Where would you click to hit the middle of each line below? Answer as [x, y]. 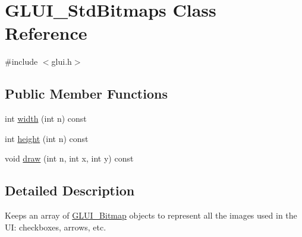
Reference [46, 33]
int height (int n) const [47, 138]
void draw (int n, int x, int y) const [69, 158]
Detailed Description [70, 190]
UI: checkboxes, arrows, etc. [56, 227]
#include [21, 61]
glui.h [62, 61]
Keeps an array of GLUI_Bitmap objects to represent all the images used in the [151, 215]
